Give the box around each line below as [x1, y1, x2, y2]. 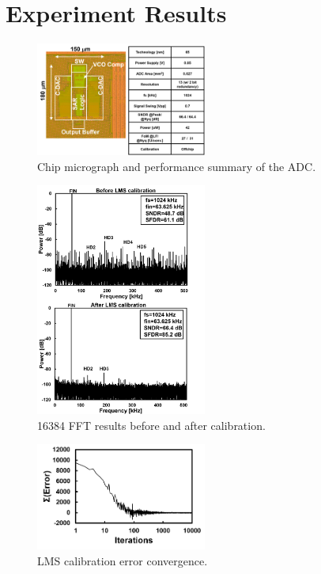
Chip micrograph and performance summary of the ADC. [37, 158, 316, 174]
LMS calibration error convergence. [37, 552, 208, 568]
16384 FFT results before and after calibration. [37, 416, 266, 433]
